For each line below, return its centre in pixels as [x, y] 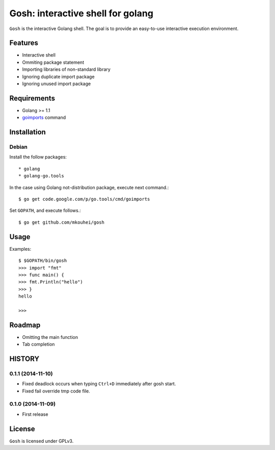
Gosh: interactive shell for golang [81, 13]
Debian [18, 147]
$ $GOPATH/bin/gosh [43, 261]
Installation [28, 132]
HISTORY [24, 359]
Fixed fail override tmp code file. [56, 391]
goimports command [44, 118]
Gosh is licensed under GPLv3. [42, 441]
